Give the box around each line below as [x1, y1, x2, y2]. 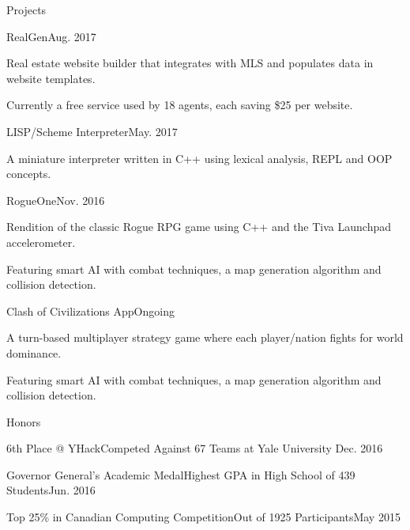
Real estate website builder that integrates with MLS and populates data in [6, 55, 374, 71]
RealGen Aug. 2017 [6, 28, 96, 44]
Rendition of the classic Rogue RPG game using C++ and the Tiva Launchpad [6, 218, 392, 235]
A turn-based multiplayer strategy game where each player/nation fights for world [6, 329, 404, 346]
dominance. [6, 344, 62, 361]
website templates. [6, 70, 96, 86]
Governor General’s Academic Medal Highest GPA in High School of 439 [6, 466, 355, 483]
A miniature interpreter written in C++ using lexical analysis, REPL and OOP [6, 150, 393, 166]
